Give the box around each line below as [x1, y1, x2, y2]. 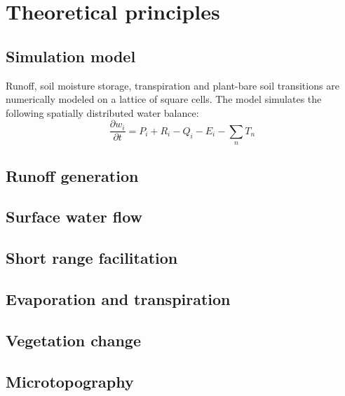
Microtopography [6, 370, 134, 392]
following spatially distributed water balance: [6, 105, 199, 120]
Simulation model [6, 45, 136, 66]
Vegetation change [6, 329, 141, 351]
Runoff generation [6, 164, 139, 186]
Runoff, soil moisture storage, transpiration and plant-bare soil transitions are [6, 78, 339, 92]
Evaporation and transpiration [6, 288, 231, 309]
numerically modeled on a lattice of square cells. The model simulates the [6, 92, 322, 106]
